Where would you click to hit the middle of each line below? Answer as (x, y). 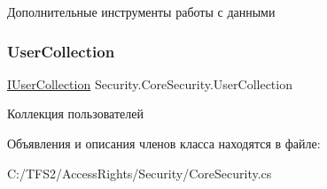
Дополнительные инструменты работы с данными (141, 11)
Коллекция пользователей (75, 113)
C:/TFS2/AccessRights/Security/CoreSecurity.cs (140, 173)
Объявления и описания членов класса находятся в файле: (164, 143)
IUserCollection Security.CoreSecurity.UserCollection (150, 83)
